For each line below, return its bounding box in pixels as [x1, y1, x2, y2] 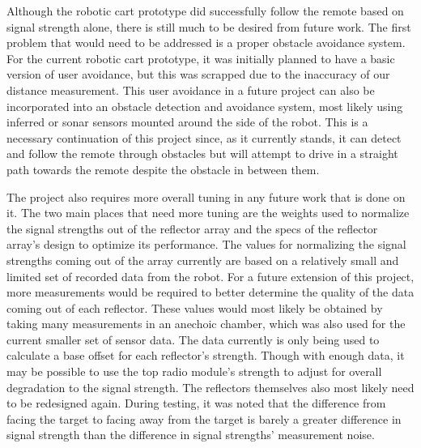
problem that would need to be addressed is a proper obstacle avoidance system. [6, 34, 406, 51]
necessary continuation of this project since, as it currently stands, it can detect [6, 129, 402, 146]
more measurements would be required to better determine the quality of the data [6, 284, 415, 301]
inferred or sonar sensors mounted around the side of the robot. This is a [6, 113, 368, 130]
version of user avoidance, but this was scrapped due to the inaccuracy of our [6, 66, 390, 83]
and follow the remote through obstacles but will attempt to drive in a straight [6, 145, 398, 162]
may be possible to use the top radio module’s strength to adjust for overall [6, 363, 382, 380]
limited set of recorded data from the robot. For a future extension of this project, [6, 267, 415, 284]
